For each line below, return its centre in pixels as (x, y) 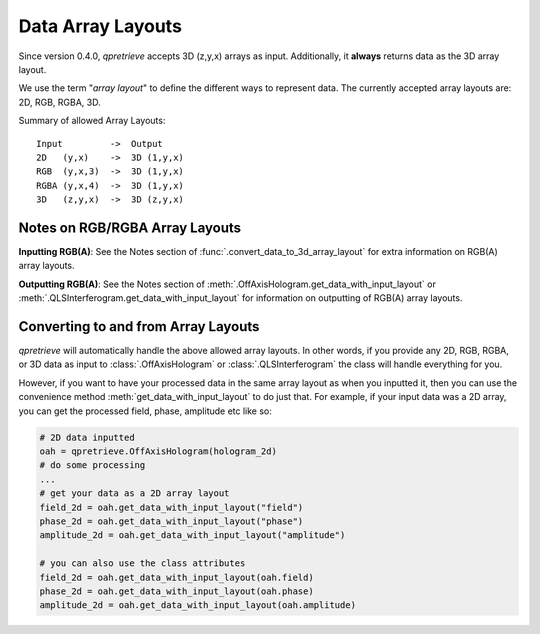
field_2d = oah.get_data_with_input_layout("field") (171, 507)
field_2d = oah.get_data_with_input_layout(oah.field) (176, 577)
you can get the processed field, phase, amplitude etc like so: (145, 411)
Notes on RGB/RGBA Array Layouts (130, 227)
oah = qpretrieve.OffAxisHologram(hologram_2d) (158, 451)
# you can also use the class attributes (142, 563)
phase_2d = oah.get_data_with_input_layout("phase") (171, 521)
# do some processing (92, 465)
